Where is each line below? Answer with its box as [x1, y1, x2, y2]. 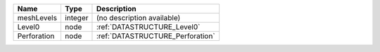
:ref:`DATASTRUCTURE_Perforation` [96, 31, 215, 41]
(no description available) [96, 13, 181, 22]
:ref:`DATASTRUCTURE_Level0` [96, 22, 201, 31]
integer [64, 13, 89, 22]
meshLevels [17, 13, 58, 22]
